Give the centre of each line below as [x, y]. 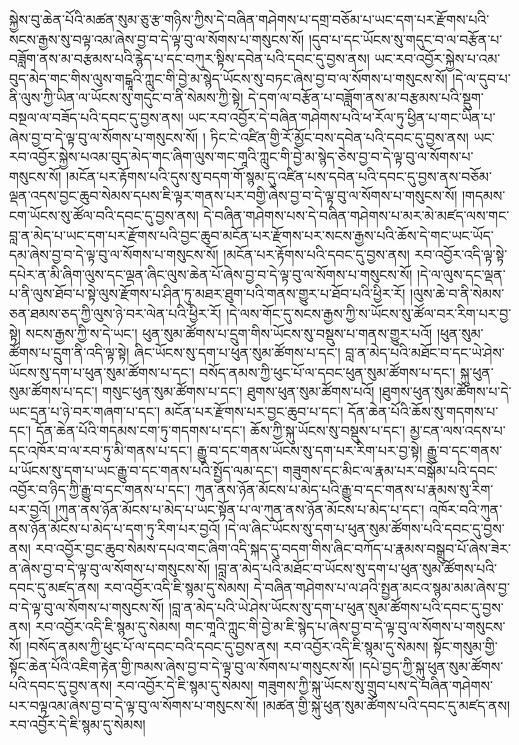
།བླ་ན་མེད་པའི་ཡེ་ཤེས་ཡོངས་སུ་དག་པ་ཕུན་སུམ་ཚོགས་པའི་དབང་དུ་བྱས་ [336, 606]
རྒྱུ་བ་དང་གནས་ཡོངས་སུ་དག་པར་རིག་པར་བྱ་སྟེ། [309, 450]
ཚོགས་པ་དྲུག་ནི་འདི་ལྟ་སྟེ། [69, 352]
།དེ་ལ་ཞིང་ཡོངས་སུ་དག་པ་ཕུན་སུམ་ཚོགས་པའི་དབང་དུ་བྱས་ [365, 528]
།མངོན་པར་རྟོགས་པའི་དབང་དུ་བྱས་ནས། [316, 254]
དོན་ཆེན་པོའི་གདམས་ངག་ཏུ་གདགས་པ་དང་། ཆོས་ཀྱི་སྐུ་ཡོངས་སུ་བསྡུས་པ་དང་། [220, 430]
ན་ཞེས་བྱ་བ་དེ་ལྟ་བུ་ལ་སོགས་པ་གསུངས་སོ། [110, 567]
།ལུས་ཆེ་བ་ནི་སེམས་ [457, 293]
